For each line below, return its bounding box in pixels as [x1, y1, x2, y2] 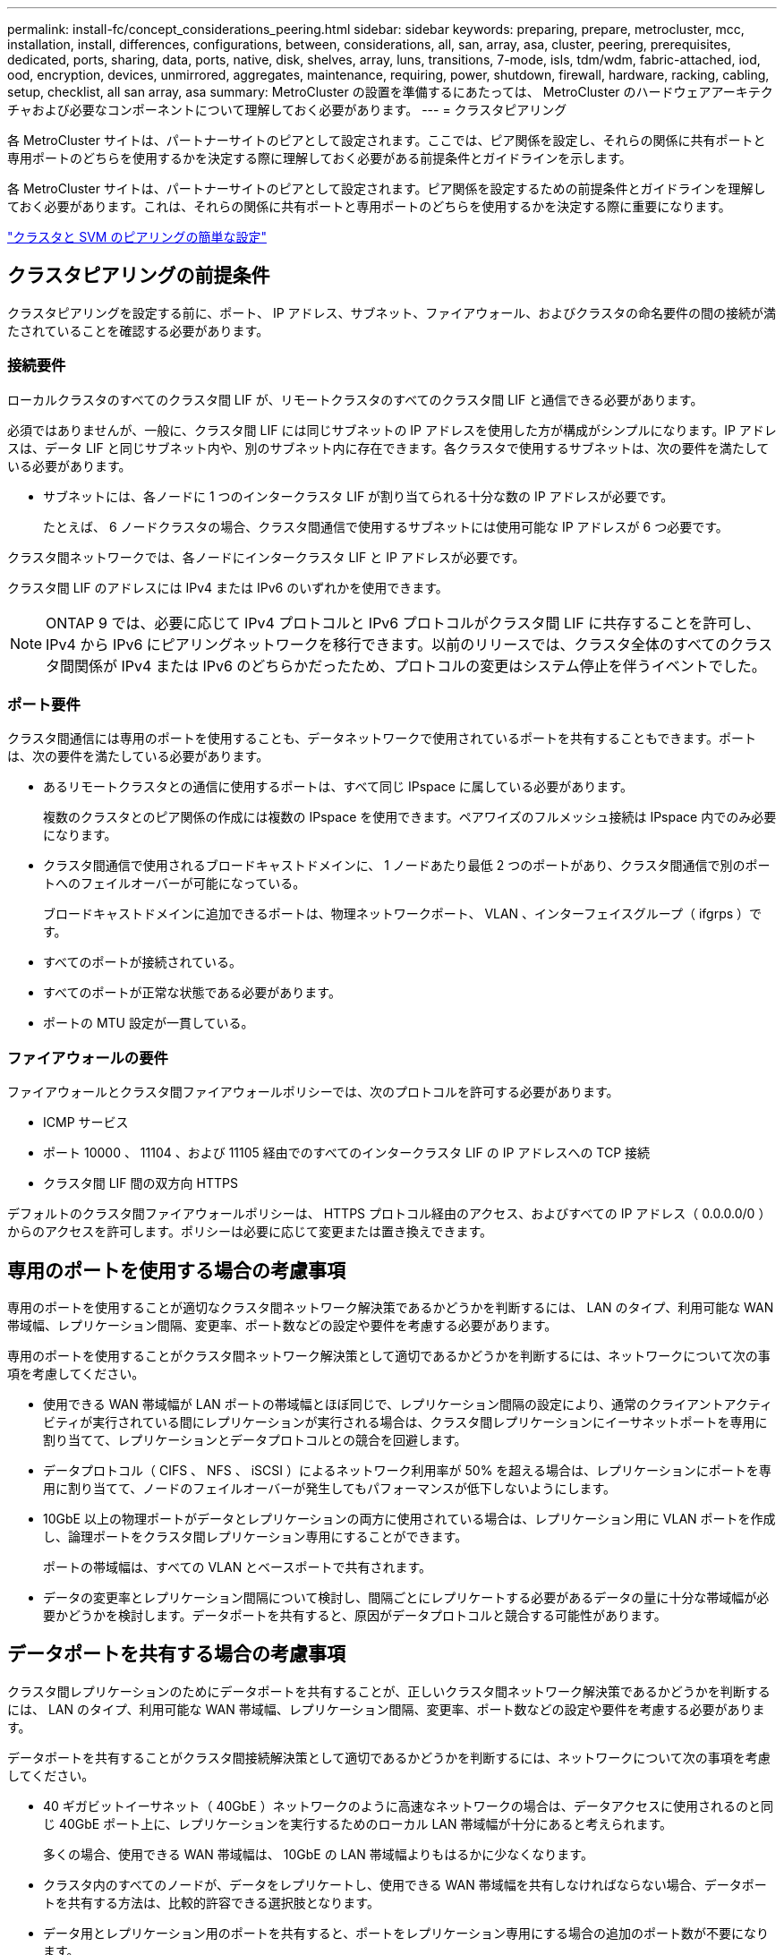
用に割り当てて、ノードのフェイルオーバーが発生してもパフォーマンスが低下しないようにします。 [43, 1480, 617, 1496]
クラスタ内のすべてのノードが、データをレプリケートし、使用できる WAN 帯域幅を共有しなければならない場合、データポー [43, 1876, 767, 1892]
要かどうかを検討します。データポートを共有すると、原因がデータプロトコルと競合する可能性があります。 [43, 1607, 667, 1623]
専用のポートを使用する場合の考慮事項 [7, 1259, 345, 1282]
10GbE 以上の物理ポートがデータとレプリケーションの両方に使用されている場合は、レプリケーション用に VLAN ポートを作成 [43, 1510, 776, 1526]
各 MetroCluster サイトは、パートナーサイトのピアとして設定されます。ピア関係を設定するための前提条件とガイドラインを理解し [7, 181, 766, 196]
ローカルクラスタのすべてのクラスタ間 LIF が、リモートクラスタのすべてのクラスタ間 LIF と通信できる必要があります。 [7, 391, 703, 407]
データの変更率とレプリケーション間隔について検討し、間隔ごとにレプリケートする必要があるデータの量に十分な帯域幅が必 [43, 1589, 770, 1605]
